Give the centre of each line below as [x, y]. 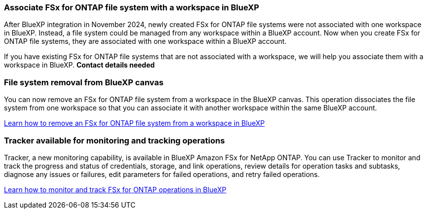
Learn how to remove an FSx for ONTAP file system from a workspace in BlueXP [135, 123]
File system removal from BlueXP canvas [84, 82]
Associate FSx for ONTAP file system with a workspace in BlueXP [132, 7]
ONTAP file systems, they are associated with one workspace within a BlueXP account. [145, 41]
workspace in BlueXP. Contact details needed [79, 65]
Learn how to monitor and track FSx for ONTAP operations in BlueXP [115, 189]
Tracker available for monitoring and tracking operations [115, 140]
